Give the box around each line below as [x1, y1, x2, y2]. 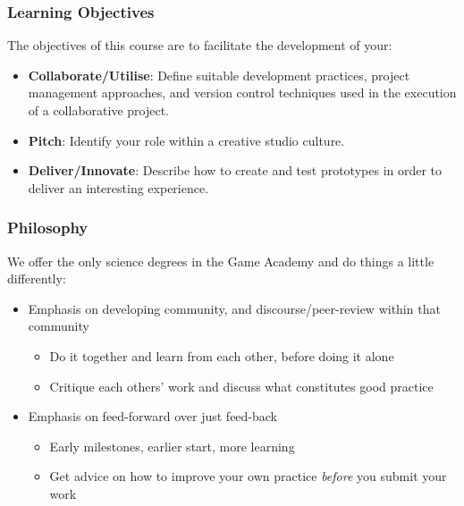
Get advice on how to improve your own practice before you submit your [49, 467, 447, 485]
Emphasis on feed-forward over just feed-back [28, 407, 278, 426]
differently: [7, 269, 66, 288]
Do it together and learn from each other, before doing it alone [49, 346, 394, 365]
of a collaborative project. [28, 101, 170, 119]
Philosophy [7, 216, 89, 239]
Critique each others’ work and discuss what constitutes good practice [49, 376, 434, 395]
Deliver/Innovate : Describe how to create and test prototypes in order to [28, 161, 443, 180]
